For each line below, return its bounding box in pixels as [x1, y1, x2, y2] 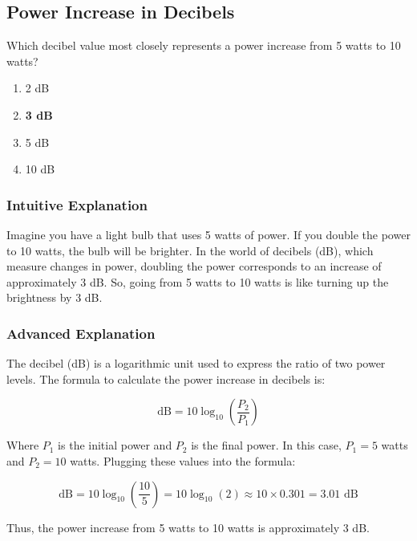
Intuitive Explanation [6, 194, 148, 214]
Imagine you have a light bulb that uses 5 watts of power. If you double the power [6, 226, 411, 242]
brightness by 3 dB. [6, 289, 103, 306]
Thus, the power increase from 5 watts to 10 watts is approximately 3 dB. [6, 519, 370, 535]
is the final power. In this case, [191, 437, 342, 454]
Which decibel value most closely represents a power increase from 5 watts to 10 [6, 37, 401, 54]
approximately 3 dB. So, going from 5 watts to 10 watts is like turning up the [6, 273, 389, 290]
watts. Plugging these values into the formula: [70, 452, 296, 469]
